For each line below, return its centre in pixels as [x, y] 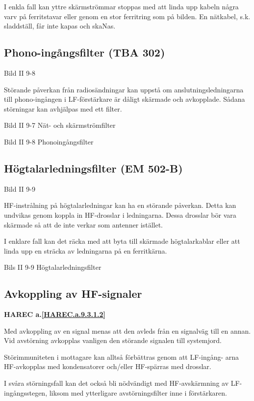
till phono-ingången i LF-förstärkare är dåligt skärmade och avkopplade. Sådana [125, 99]
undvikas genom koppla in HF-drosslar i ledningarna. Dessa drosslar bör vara [120, 215]
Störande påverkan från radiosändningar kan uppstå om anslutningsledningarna [124, 89]
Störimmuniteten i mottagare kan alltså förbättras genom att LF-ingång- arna [122, 357]
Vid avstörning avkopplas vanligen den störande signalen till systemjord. [113, 340]
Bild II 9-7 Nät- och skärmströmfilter [60, 125]
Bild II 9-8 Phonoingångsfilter [49, 141]
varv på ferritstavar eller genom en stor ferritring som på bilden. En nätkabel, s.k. [127, 16]
